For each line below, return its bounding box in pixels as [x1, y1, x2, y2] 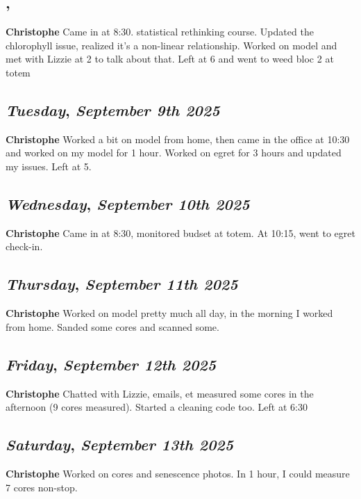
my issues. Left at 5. [6, 158, 92, 173]
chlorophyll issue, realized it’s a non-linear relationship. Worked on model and [6, 38, 337, 52]
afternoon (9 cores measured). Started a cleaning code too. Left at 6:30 [6, 400, 308, 414]
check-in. [6, 239, 43, 254]
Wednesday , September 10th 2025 [6, 193, 250, 214]
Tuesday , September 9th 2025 [6, 99, 220, 120]
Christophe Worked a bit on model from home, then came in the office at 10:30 [6, 131, 350, 146]
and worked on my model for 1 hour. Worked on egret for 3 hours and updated [6, 145, 342, 160]
